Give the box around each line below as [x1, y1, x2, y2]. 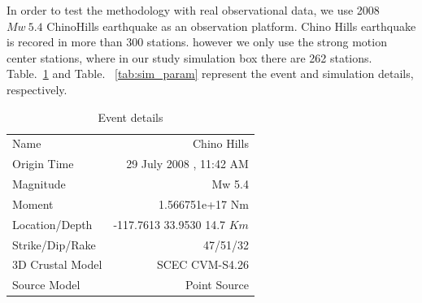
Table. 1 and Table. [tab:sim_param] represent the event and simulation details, [7, 65, 414, 82]
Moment [12, 195, 54, 212]
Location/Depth [12, 215, 93, 232]
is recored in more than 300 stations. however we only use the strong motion [7, 33, 387, 50]
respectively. [7, 80, 67, 97]
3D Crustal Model [12, 256, 102, 273]
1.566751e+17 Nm [159, 195, 249, 212]
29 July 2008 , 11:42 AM [126, 155, 249, 172]
